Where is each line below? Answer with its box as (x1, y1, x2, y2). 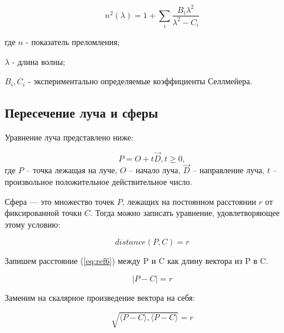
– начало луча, (129, 164, 181, 176)
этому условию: (5, 218, 60, 230)
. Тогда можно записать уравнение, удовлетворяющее (90, 207, 280, 219)
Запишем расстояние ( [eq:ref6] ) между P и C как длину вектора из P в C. (5, 255, 268, 267)
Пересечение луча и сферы (5, 104, 158, 122)
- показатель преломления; (26, 36, 120, 48)
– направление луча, (193, 164, 265, 176)
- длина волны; (12, 55, 66, 67)
